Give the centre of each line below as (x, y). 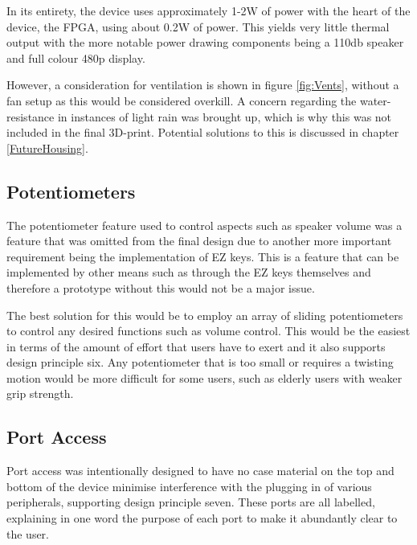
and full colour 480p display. (76, 57)
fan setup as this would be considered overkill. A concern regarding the (182, 100)
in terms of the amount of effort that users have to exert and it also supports (196, 346)
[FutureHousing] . (47, 148)
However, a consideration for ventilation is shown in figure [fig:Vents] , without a (203, 85)
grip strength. (40, 393)
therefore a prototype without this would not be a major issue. (161, 287)
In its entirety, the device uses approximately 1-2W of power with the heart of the (208, 10)
